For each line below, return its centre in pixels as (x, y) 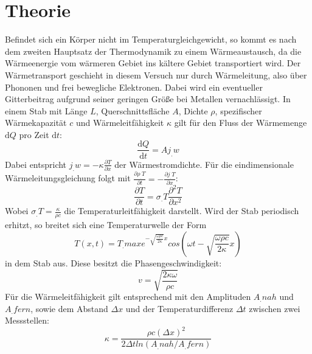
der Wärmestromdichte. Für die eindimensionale (204, 164)
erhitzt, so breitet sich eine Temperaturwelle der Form (106, 225)
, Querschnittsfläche (133, 110)
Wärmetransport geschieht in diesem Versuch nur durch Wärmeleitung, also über (156, 75)
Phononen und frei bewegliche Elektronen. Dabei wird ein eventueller (134, 87)
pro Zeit (34, 134)
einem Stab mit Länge (46, 110)
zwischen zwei (275, 308)
